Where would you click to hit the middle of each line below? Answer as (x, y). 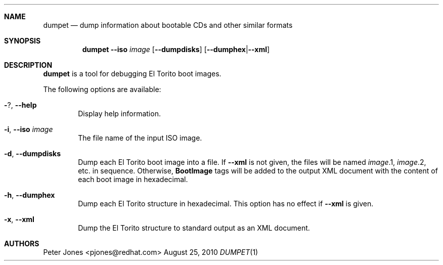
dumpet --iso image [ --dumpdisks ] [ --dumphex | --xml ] (176, 49)
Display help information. (119, 114)
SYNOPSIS (23, 41)
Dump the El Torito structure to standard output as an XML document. (194, 228)
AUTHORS (22, 244)
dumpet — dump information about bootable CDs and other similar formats (168, 25)
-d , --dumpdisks (33, 153)
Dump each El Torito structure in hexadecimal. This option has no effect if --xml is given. (226, 204)
